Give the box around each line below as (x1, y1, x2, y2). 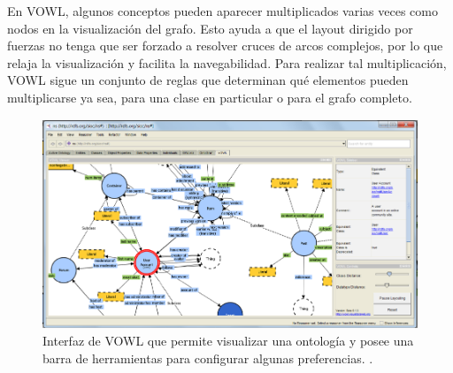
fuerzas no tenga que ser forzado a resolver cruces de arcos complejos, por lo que (7, 36, 443, 55)
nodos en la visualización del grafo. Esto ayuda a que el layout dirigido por (7, 19, 413, 37)
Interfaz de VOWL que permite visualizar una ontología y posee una (42, 331, 414, 350)
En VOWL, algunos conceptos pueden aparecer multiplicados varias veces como (7, 2, 438, 19)
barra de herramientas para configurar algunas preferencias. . (42, 348, 373, 367)
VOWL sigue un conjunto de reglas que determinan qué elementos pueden (7, 71, 409, 89)
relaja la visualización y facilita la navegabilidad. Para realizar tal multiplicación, (7, 53, 447, 72)
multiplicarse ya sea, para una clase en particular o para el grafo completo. (7, 88, 412, 106)
